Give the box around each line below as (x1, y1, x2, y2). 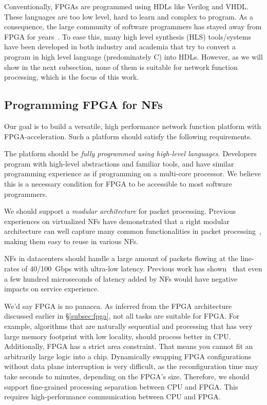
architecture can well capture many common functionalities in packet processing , (4, 226, 261, 236)
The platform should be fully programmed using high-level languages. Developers (4, 148, 257, 159)
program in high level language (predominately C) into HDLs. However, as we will (4, 51, 263, 62)
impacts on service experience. (4, 283, 99, 294)
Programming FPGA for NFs (4, 97, 163, 113)
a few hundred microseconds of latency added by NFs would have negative (4, 273, 238, 284)
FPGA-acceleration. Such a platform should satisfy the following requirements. (4, 131, 252, 141)
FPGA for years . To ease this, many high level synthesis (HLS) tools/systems (4, 31, 251, 42)
